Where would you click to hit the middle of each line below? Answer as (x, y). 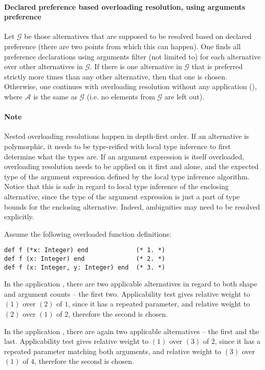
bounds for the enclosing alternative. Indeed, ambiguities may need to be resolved (132, 206)
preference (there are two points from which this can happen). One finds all (123, 46)
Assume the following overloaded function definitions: (88, 233)
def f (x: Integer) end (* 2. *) (85, 259)
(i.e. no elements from (121, 96)
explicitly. (19, 217)
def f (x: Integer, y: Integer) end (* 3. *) (85, 267)
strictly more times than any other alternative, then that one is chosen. (116, 76)
